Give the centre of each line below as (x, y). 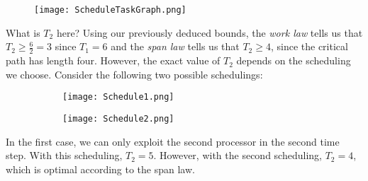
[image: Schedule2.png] (118, 118)
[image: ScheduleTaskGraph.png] (110, 10)
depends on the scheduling (294, 60)
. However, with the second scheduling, (238, 155)
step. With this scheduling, (64, 155)
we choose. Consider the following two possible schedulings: (134, 74)
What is (23, 32)
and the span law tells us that (175, 46)
